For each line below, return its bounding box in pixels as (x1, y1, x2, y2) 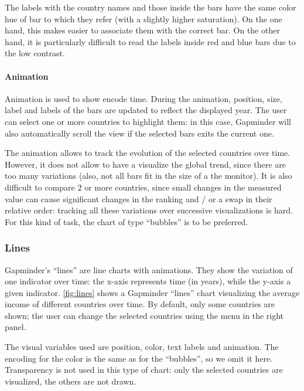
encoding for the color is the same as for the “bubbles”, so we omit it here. (5, 352, 273, 364)
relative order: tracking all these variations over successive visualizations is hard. (5, 204, 293, 216)
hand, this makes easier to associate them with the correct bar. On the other (5, 24, 280, 36)
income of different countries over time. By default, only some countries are (5, 298, 275, 310)
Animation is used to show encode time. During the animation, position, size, (5, 92, 282, 104)
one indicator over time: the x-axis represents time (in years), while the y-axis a (5, 275, 291, 287)
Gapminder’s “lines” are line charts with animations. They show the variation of (5, 263, 293, 276)
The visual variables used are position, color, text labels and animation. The (5, 341, 279, 353)
